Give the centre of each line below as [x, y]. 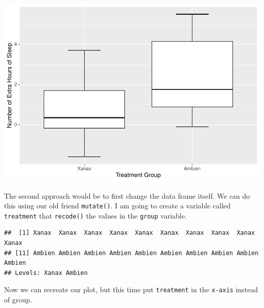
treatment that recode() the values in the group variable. [95, 215]
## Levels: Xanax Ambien [46, 273]
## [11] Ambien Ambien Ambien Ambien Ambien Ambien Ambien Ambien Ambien [131, 253]
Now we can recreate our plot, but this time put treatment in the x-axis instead [131, 289]
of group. [18, 300]
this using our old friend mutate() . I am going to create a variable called [118, 206]
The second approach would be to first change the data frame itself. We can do [127, 195]
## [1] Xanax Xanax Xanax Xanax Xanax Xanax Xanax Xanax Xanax [129, 233]
